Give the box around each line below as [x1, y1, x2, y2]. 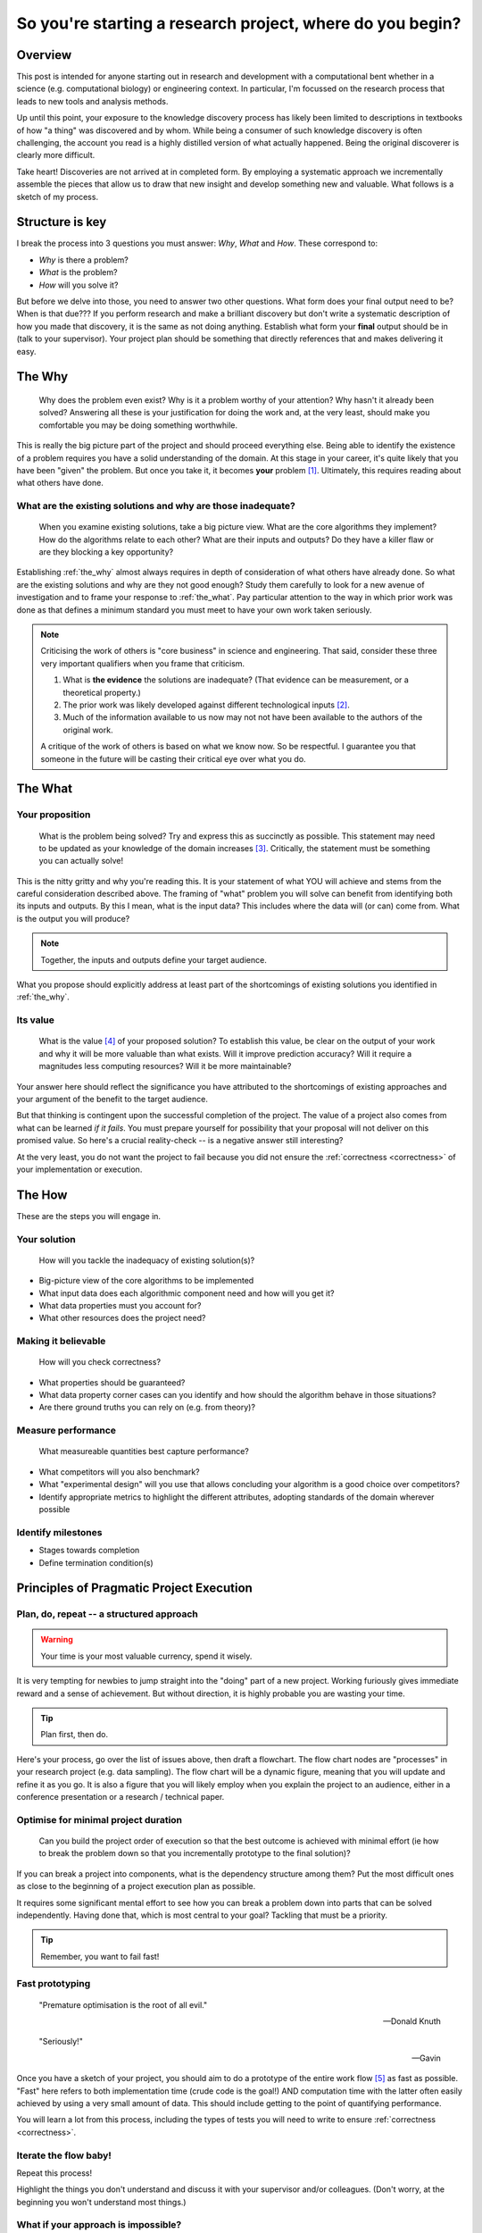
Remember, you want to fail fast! [40, 1951, 160, 1961]
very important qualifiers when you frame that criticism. [40, 657, 245, 669]
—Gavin [411, 2053, 441, 2063]
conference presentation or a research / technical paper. [16, 1791, 225, 1802]
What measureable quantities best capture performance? [38, 1446, 250, 1457]
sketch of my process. [16, 191, 98, 202]
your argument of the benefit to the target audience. [16, 1093, 209, 1104]
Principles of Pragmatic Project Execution [16, 1581, 253, 1596]
